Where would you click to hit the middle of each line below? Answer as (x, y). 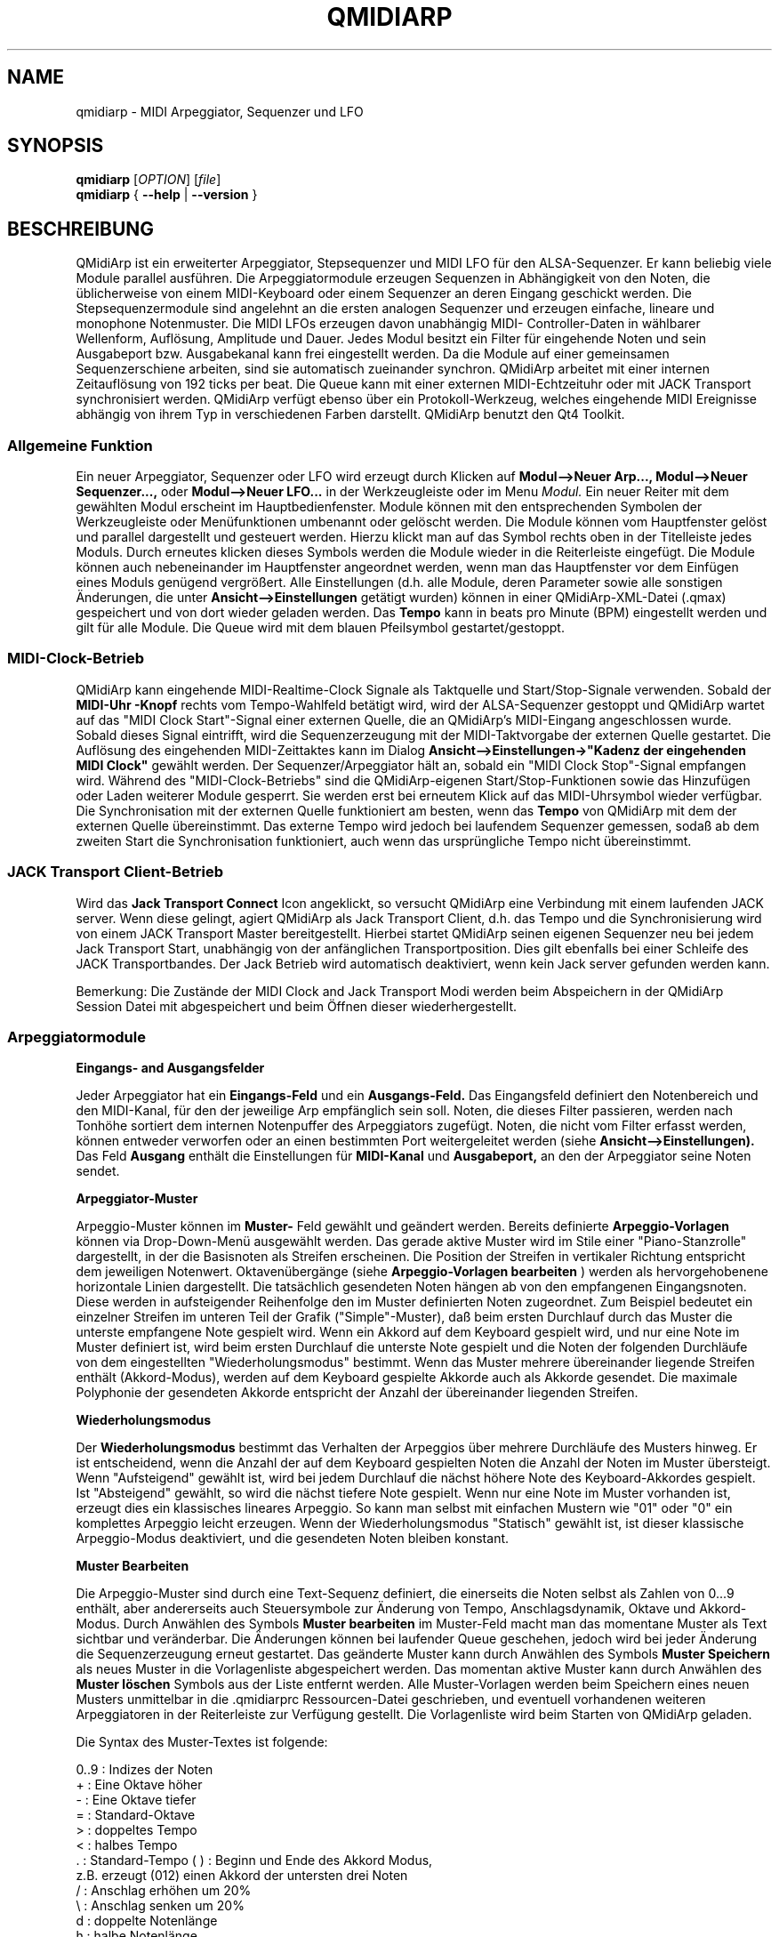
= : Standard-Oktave (136, 1815)
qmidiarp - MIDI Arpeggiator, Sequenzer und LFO (220, 111)
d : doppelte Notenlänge (147, 1921)
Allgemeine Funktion (80, 445)
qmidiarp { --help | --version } (167, 195)
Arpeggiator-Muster (137, 1199)
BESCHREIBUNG (81, 229)
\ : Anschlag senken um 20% (160, 1906)
